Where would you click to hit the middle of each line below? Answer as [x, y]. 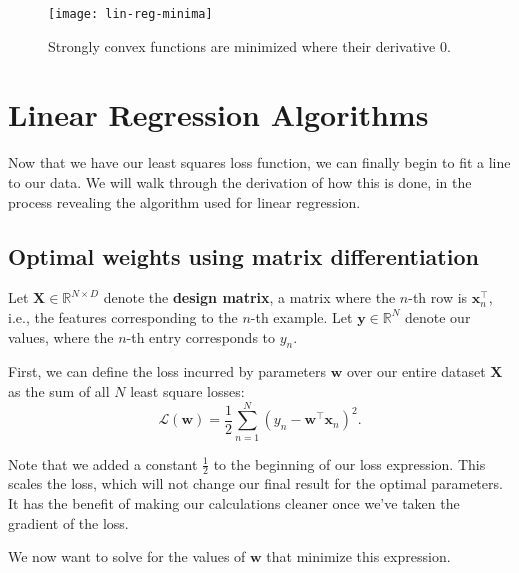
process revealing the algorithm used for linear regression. [184, 201]
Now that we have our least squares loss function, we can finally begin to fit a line [259, 162]
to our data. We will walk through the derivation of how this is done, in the [240, 181]
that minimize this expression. [358, 556]
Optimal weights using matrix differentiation [243, 255]
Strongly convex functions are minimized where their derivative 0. [249, 45]
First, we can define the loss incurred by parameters [167, 371]
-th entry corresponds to [201, 336]
